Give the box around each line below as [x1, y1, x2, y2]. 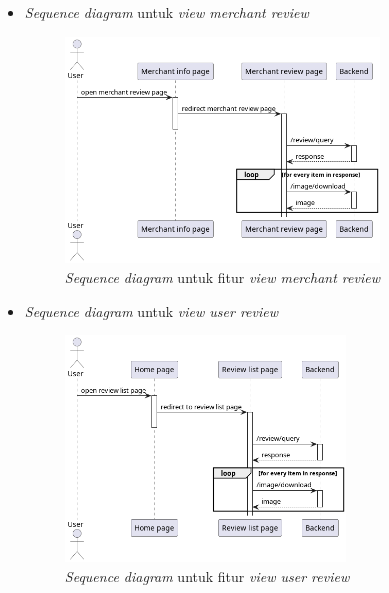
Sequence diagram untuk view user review [24, 300, 279, 321]
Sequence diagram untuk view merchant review [24, 2, 309, 22]
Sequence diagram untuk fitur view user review [64, 565, 350, 586]
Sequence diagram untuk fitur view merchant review [64, 266, 380, 287]
